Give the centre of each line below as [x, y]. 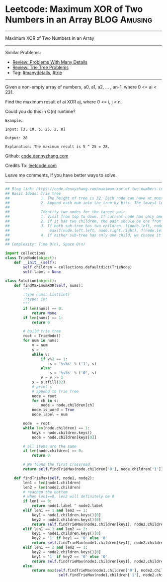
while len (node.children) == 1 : [57, 428]
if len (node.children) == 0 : [53, 451]
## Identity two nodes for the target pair [65, 212]
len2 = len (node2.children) [52, 487]
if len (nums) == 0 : [43, 308]
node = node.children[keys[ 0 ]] [64, 437]
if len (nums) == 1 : [43, 318]
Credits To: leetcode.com [31, 166]
